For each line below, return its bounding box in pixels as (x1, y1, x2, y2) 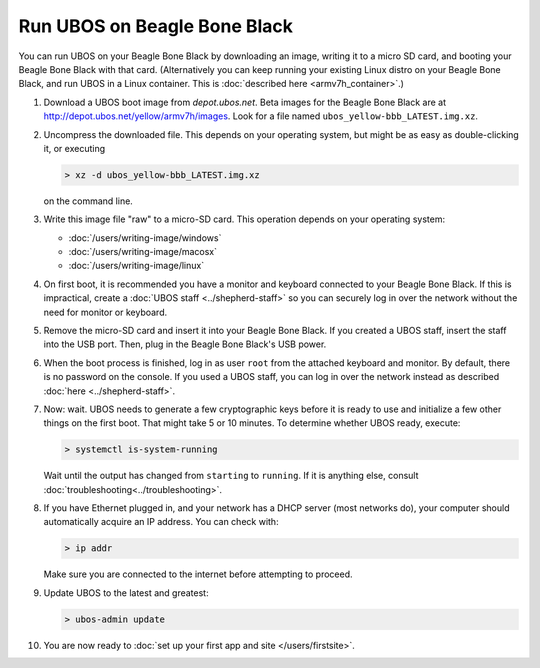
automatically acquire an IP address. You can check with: (43, 516, 279, 528)
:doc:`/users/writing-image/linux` (68, 260, 205, 272)
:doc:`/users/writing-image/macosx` (68, 246, 218, 258)
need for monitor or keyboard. (43, 306, 168, 318)
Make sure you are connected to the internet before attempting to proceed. (43, 568, 354, 580)
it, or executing (43, 142, 105, 154)
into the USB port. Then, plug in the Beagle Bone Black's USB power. (43, 338, 327, 350)
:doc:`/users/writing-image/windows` (68, 231, 222, 244)
